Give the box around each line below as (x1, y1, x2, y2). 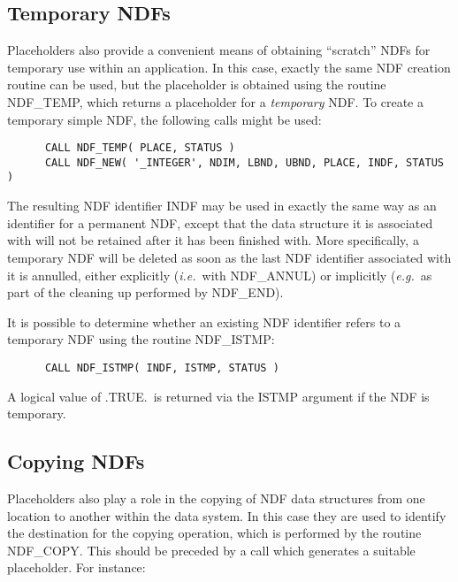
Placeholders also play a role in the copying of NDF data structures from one (7, 488, 425, 507)
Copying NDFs (7, 448, 145, 475)
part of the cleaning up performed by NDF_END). (7, 283, 284, 302)
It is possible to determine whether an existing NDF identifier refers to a (7, 312, 401, 331)
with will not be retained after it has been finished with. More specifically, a (7, 231, 419, 249)
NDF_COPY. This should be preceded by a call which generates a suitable (7, 540, 416, 559)
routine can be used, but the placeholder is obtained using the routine (7, 75, 386, 94)
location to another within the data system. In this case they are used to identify (7, 506, 447, 525)
